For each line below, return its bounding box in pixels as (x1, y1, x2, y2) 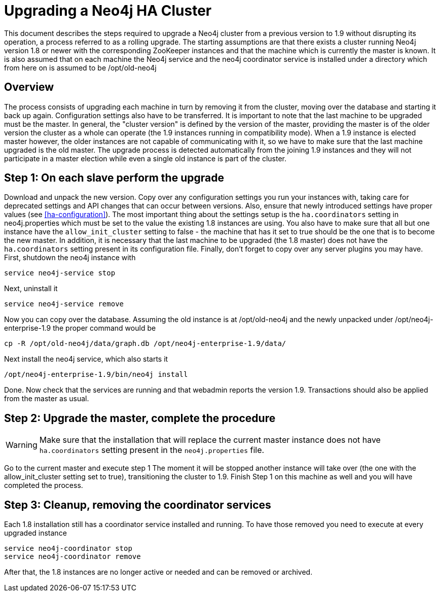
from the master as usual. (4, 394, 89, 403)
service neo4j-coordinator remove (4, 552, 141, 561)
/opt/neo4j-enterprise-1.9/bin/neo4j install (4, 370, 188, 379)
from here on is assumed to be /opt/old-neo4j (4, 63, 157, 72)
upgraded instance (4, 529, 67, 538)
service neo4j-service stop (4, 269, 116, 277)
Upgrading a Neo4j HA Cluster (4, 2, 212, 19)
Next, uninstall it (4, 284, 58, 293)
